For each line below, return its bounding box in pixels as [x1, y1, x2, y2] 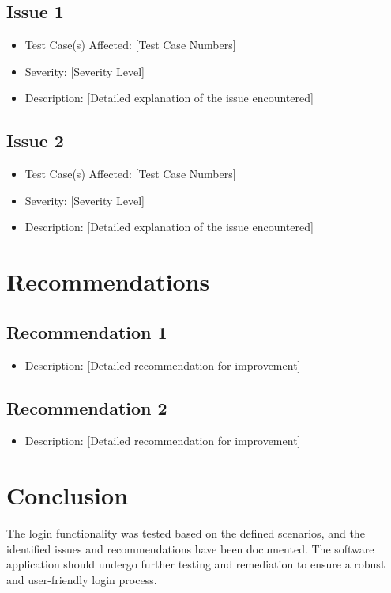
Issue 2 [6, 128, 64, 153]
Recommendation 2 [6, 395, 167, 420]
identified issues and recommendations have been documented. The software [6, 540, 374, 557]
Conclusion [6, 479, 129, 511]
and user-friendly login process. [6, 571, 157, 587]
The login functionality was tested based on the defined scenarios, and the [6, 525, 365, 542]
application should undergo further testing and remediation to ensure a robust [6, 556, 385, 572]
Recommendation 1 [6, 319, 167, 344]
